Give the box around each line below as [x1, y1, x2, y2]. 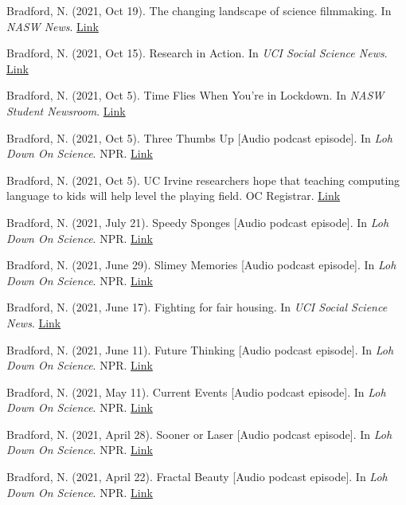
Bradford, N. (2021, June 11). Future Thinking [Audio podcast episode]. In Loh [6, 341, 394, 358]
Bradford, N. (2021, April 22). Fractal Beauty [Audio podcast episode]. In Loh [6, 468, 388, 485]
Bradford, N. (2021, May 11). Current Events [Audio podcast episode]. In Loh [6, 383, 386, 400]
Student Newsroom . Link [6, 102, 126, 119]
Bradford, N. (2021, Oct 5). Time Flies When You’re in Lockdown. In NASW [6, 87, 385, 104]
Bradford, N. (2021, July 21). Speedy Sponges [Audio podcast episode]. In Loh [6, 213, 389, 230]
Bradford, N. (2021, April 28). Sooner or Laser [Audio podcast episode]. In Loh [6, 425, 392, 442]
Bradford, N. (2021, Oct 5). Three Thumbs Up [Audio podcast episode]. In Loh [6, 129, 392, 146]
